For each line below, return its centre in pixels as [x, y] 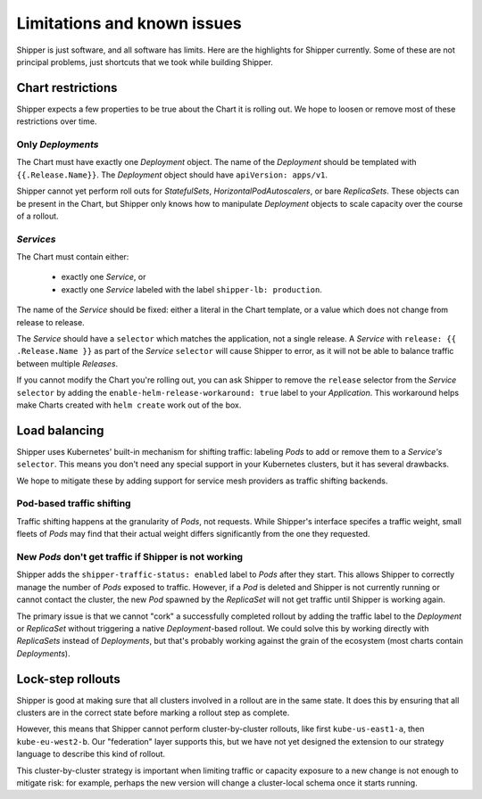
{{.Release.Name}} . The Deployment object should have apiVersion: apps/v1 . [172, 175]
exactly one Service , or [104, 277]
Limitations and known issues [129, 23]
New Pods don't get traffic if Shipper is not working [130, 556]
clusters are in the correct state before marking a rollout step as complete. [153, 713]
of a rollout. [37, 216]
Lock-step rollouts [68, 679]
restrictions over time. [57, 121]
